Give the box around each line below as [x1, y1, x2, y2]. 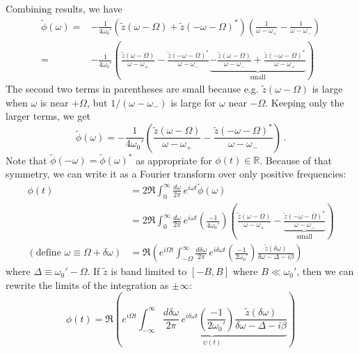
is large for [170, 95, 216, 109]
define [35, 248, 61, 258]
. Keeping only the [265, 95, 344, 109]
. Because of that [260, 152, 332, 167]
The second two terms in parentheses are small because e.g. [6, 81, 259, 96]
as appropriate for [136, 152, 212, 167]
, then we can [296, 264, 354, 279]
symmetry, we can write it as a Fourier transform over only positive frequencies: [6, 166, 346, 180]
